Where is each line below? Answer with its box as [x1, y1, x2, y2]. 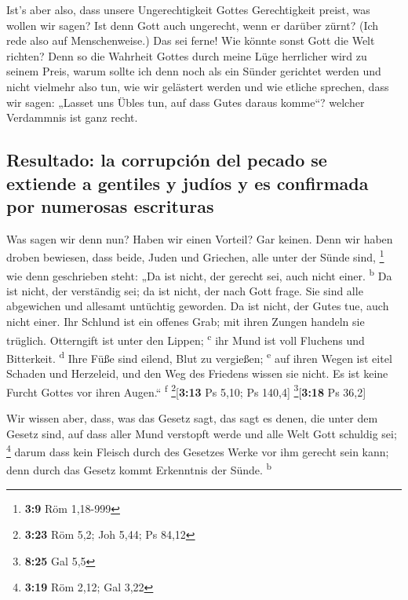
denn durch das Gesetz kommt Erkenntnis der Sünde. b [6, 459, 272, 478]
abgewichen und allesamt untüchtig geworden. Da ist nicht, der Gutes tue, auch [6, 298, 389, 314]
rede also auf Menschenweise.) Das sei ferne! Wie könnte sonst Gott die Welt [6, 32, 375, 49]
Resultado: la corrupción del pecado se [6, 148, 327, 172]
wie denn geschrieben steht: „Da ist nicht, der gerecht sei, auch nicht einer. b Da [6, 265, 392, 284]
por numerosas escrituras [6, 193, 214, 218]
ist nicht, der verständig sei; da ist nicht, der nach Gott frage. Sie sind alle [6, 282, 363, 298]
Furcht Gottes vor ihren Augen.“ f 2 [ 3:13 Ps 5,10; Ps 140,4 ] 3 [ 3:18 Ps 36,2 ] [6, 381, 366, 400]
